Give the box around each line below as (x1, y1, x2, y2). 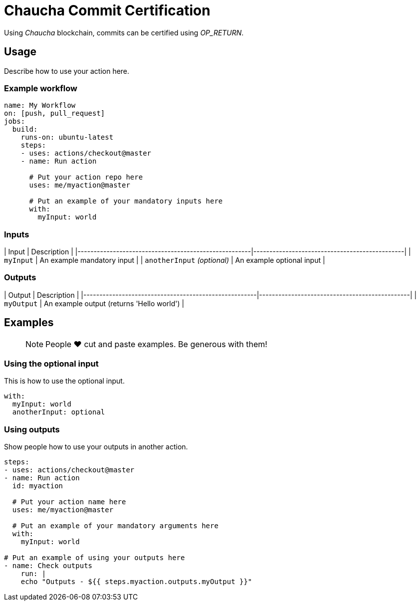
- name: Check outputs (4, 562, 93, 570)
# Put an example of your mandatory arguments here (12, 522, 218, 530)
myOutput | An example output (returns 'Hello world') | (4, 299, 185, 308)
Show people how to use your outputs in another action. (4, 442, 188, 451)
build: (12, 125, 38, 134)
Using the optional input (4, 359, 99, 369)
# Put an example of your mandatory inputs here (29, 197, 223, 205)
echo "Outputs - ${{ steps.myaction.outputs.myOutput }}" (20, 578, 252, 586)
